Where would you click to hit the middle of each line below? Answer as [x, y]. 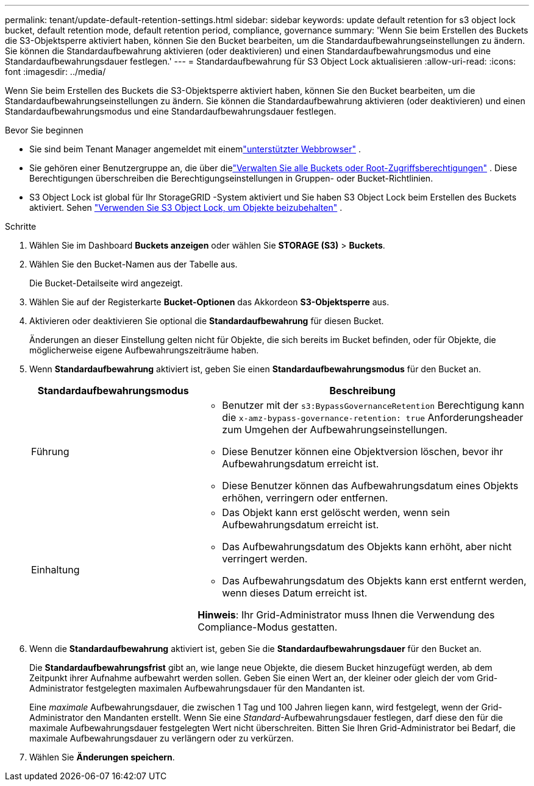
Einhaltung [55, 570]
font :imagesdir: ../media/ [55, 72]
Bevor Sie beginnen [44, 130]
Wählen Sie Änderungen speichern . [102, 757]
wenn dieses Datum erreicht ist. [295, 593]
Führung [50, 451]
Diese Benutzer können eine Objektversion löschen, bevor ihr [363, 451]
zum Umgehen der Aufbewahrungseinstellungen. [335, 430]
